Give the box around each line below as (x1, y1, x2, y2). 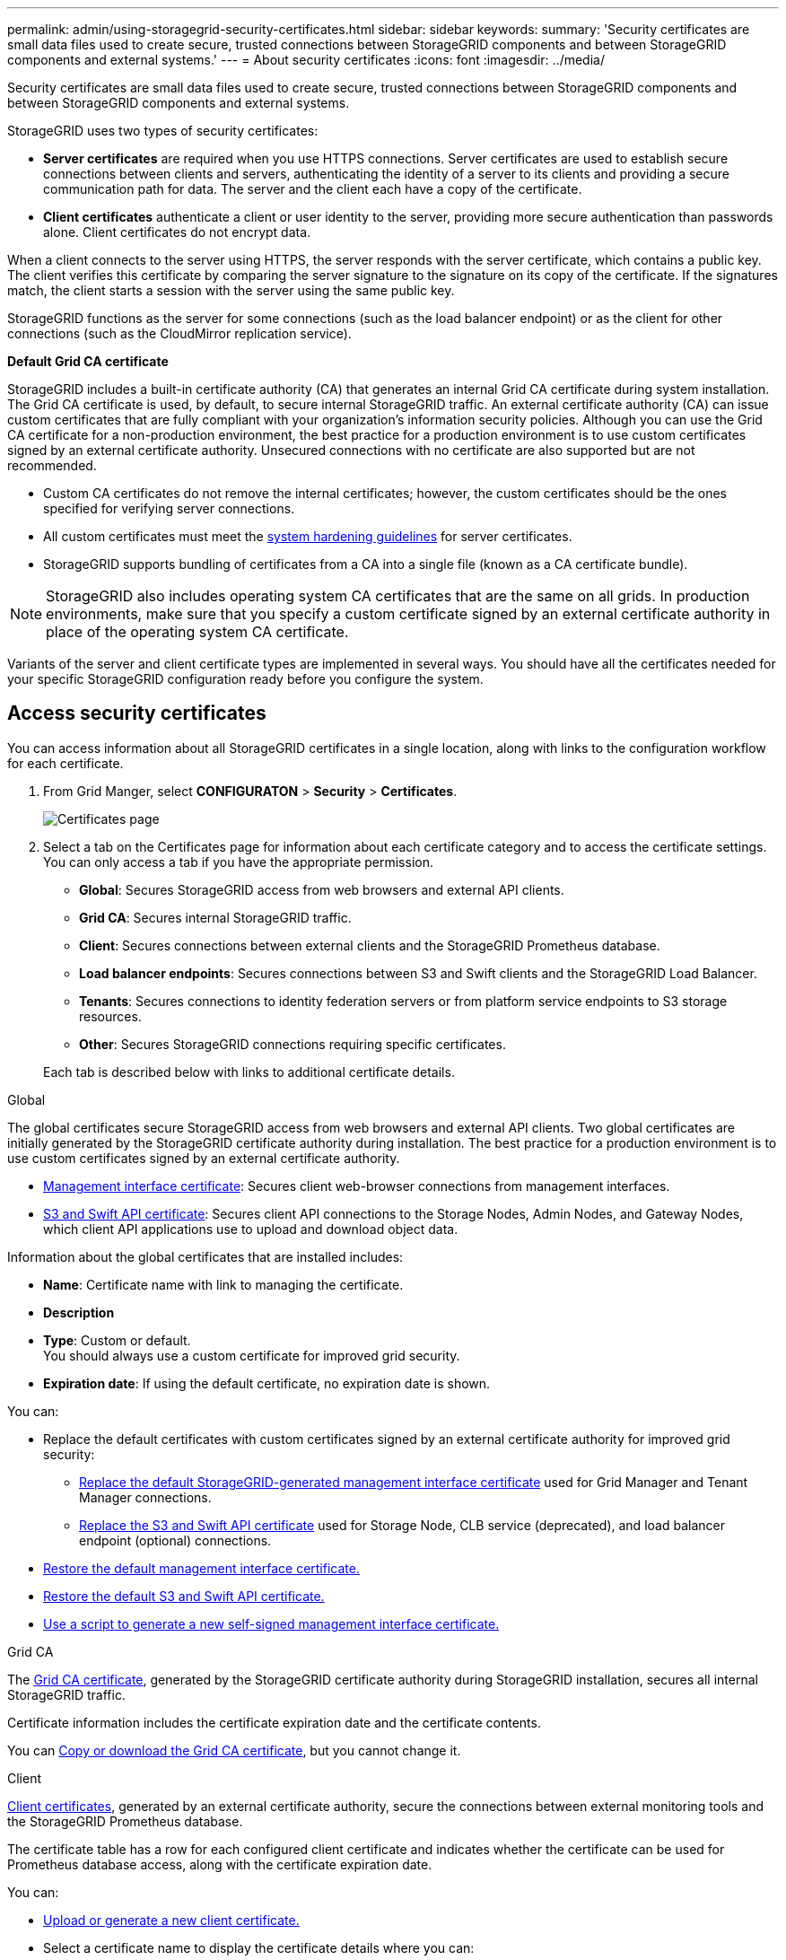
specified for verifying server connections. (43, 501, 295, 516)
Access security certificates (7, 702, 266, 725)
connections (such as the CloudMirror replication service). (7, 326, 352, 341)
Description (43, 1304, 115, 1320)
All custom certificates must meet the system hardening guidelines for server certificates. (43, 529, 572, 544)
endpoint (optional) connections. (79, 1532, 272, 1548)
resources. (79, 1008, 142, 1024)
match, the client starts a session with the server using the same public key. (7, 283, 455, 298)
